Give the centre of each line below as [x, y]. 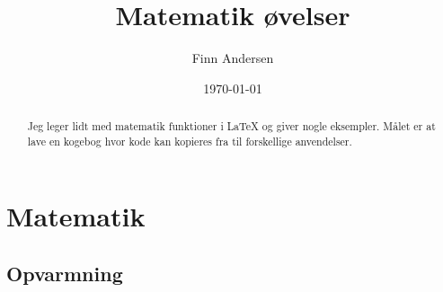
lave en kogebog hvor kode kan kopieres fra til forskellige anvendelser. [190, 141]
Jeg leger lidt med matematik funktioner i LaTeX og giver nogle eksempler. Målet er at [231, 126]
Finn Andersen [233, 58]
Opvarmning [65, 273]
